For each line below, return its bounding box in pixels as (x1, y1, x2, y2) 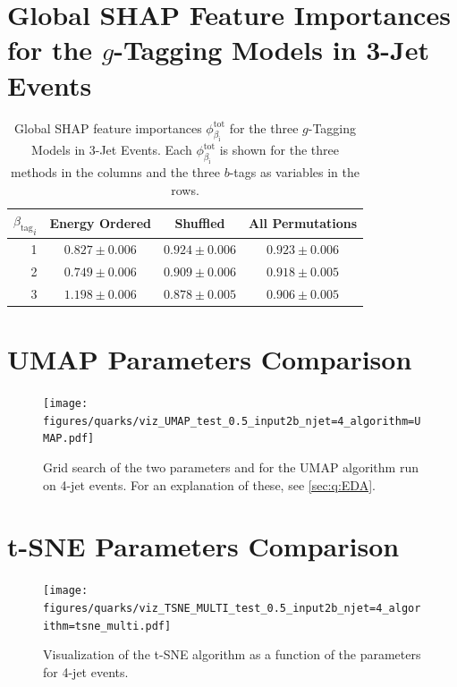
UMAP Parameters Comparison (7, 341, 412, 377)
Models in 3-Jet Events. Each (31, 140, 192, 159)
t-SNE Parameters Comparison (7, 528, 400, 564)
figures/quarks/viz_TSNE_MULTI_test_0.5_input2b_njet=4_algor (43, 601, 421, 615)
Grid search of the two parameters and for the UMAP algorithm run (43, 457, 419, 476)
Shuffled (174, 214, 225, 233)
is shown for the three (219, 140, 339, 159)
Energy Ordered (49, 214, 151, 233)
